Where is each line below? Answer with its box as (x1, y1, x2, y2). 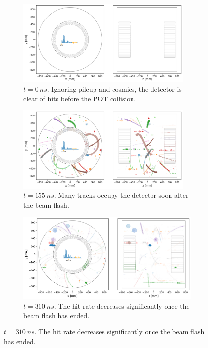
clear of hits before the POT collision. (23, 93, 136, 103)
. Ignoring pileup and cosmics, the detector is (47, 84, 182, 94)
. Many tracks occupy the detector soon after (54, 190, 189, 200)
